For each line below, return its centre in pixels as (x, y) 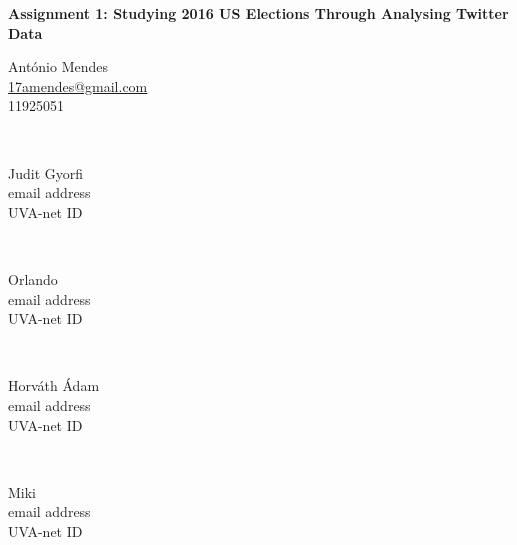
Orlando (33, 278)
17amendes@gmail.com (78, 85)
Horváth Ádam (54, 385)
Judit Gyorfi (46, 172)
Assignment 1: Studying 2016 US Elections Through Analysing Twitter (258, 13)
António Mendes (58, 66)
